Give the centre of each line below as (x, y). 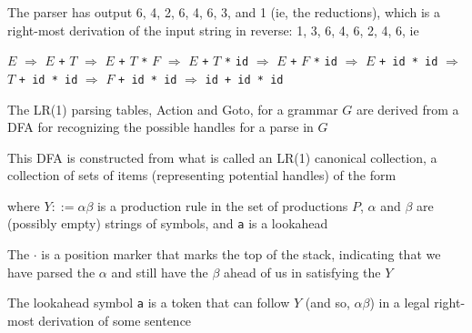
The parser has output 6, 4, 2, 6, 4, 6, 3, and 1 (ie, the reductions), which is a (224, 12)
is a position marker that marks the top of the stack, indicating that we (241, 254)
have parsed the (51, 272)
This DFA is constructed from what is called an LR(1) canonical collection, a (222, 157)
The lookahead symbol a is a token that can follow (149, 303)
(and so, (327, 303)
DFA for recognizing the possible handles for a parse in (161, 127)
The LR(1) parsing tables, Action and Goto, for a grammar (173, 109)
